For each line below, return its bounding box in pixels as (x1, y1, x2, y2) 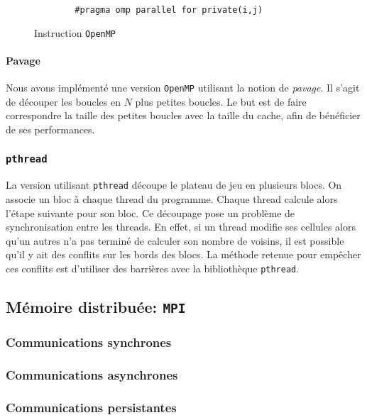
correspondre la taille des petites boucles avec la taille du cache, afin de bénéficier (6, 108, 361, 123)
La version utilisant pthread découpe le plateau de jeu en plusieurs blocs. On (6, 177, 342, 192)
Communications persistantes (6, 398, 177, 416)
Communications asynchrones (6, 365, 178, 383)
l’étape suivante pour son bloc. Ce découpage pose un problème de (6, 205, 295, 220)
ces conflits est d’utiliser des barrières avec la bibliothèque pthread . (6, 260, 300, 275)
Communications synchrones (6, 333, 172, 350)
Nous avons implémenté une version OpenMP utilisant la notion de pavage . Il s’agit (6, 80, 360, 95)
